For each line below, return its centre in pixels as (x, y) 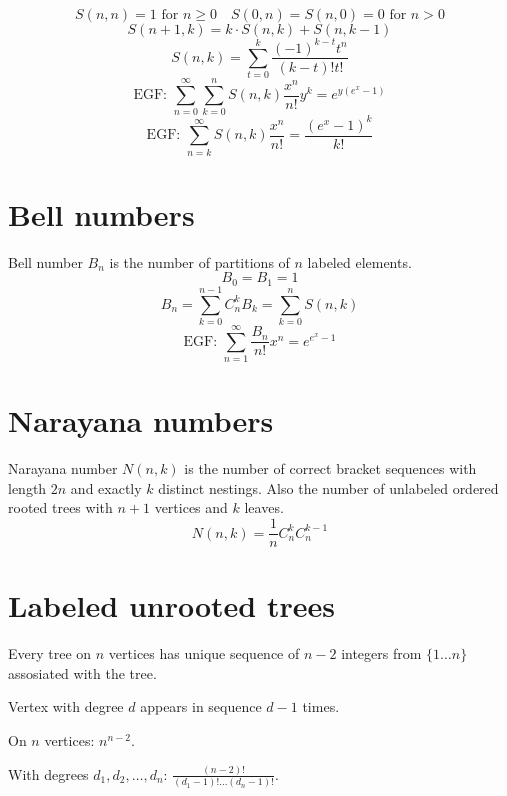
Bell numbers (101, 213)
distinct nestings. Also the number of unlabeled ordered (328, 487)
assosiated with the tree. (82, 672)
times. (321, 706)
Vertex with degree (66, 706)
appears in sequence (201, 706)
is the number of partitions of (199, 261)
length (27, 487)
